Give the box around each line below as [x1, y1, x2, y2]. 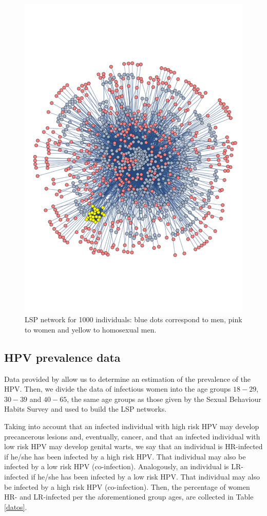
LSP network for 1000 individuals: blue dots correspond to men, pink [25, 314, 242, 325]
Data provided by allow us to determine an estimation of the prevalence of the [4, 373, 251, 384]
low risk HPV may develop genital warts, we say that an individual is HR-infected [4, 441, 263, 452]
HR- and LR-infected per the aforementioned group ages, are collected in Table [4, 491, 254, 502]
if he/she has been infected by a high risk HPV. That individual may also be [4, 451, 246, 462]
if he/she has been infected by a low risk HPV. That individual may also [31, 471, 260, 482]
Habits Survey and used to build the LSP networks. [4, 403, 167, 414]
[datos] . [4, 501, 27, 512]
